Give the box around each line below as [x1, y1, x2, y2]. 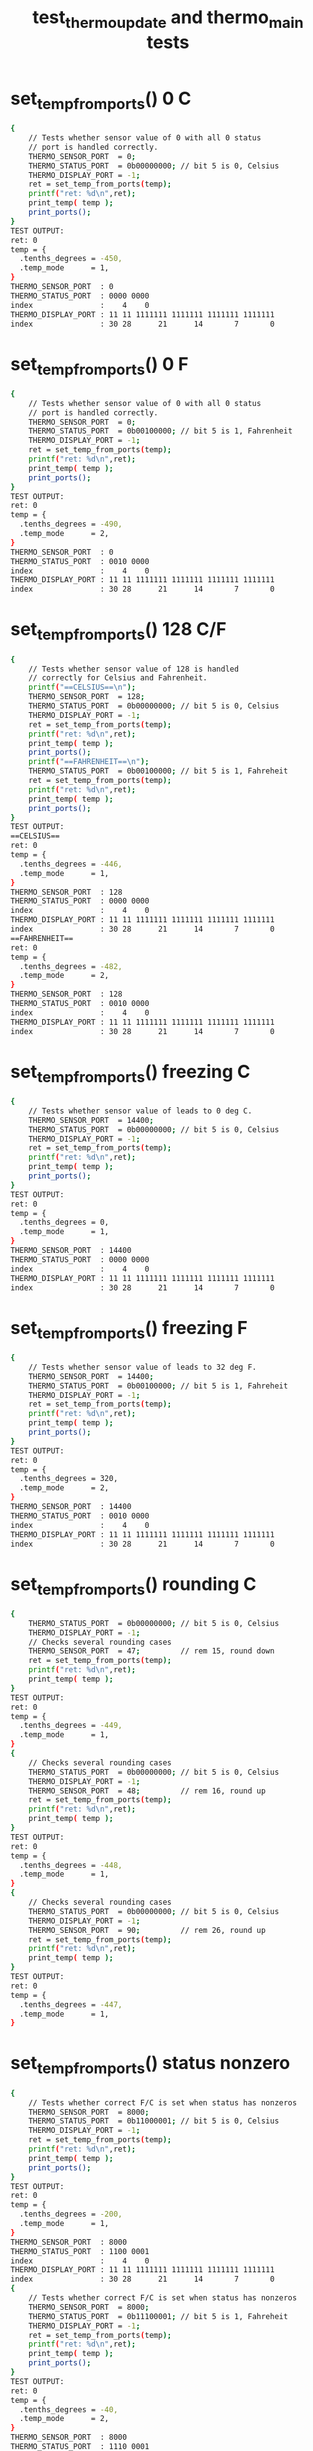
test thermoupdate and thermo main [32, 6, 304, 32]
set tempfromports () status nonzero [10, 2052, 291, 2078]
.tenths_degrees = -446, [19, 859, 123, 869]
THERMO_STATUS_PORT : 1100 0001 [10, 2246, 150, 2256]
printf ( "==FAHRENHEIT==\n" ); [28, 757, 150, 767]
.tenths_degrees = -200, [19, 2209, 123, 2220]
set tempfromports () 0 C [10, 87, 192, 113]
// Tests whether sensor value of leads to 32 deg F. [28, 1362, 257, 1372]
